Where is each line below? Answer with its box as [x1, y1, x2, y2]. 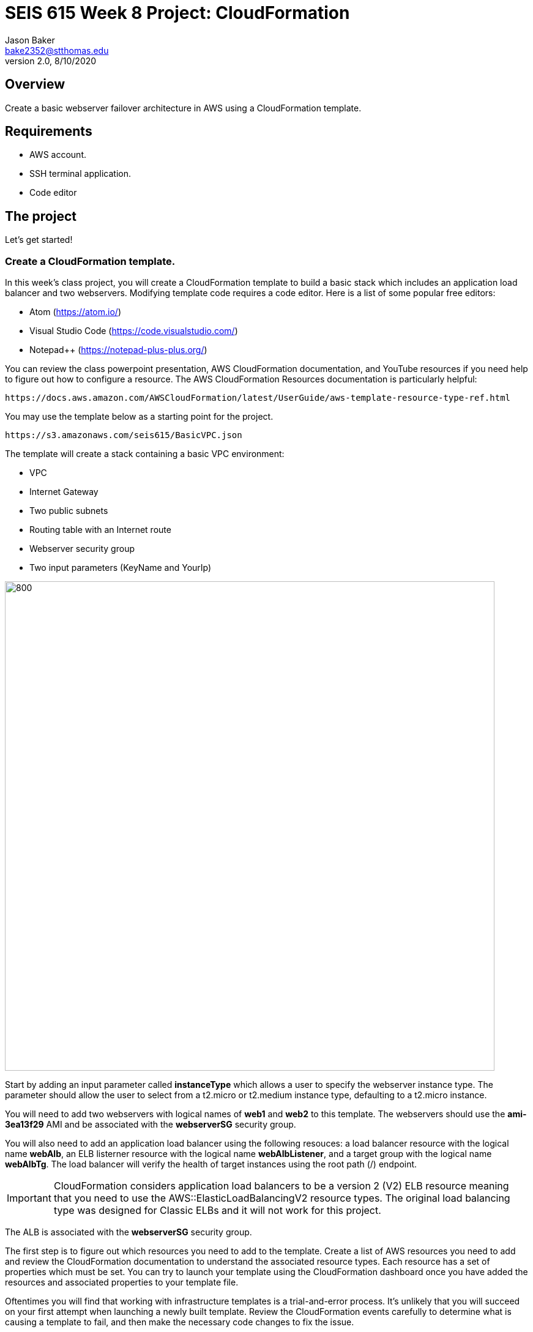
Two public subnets [29, 505, 108, 516]
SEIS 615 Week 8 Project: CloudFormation [5, 2, 350, 23]
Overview [5, 76, 65, 92]
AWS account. [29, 149, 86, 160]
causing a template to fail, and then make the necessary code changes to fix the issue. [5, 1317, 354, 1328]
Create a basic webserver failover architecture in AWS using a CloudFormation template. [5, 102, 362, 113]
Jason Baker [5, 34, 55, 45]
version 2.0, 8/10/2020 [5, 55, 97, 66]
